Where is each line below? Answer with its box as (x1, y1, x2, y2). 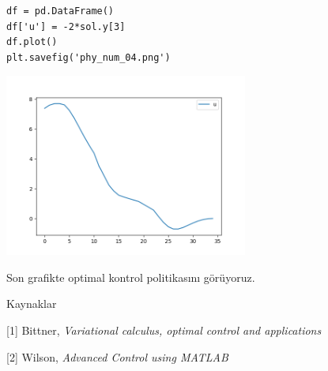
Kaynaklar (6, 295, 57, 312)
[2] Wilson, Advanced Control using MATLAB (6, 348, 228, 365)
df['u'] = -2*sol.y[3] (6, 21, 126, 32)
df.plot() (6, 36, 58, 48)
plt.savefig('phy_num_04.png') (6, 51, 171, 63)
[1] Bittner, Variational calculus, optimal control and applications (6, 321, 322, 338)
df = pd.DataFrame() (6, 6, 115, 17)
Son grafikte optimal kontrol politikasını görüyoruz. (6, 268, 255, 285)
